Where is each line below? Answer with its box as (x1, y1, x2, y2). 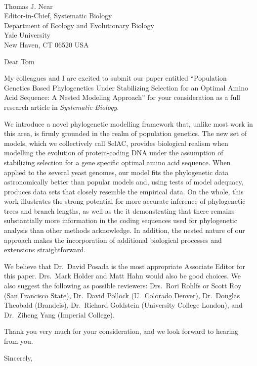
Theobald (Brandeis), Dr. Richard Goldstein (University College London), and (4, 300, 243, 310)
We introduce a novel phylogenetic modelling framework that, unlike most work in (4, 118, 253, 129)
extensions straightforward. (4, 244, 86, 255)
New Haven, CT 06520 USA (4, 39, 89, 49)
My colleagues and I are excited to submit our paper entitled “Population (4, 73, 227, 83)
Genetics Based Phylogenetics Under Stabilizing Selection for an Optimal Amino (4, 82, 248, 92)
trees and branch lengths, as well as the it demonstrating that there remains (4, 205, 235, 216)
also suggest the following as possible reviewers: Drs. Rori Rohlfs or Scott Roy (4, 280, 242, 291)
